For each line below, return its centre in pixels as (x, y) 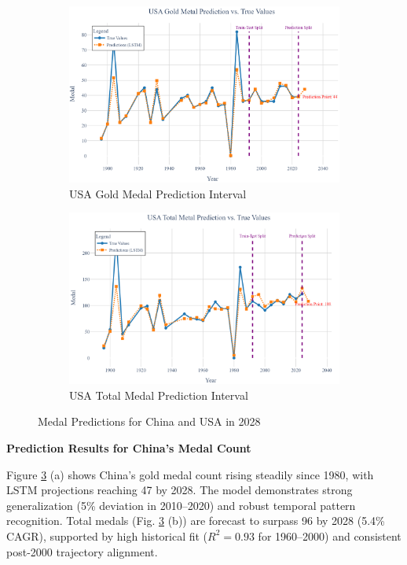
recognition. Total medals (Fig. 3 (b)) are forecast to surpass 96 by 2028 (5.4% (196, 521)
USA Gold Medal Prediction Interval (158, 193)
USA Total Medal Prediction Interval (159, 395)
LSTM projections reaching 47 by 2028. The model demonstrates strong (180, 490)
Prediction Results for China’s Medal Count (129, 447)
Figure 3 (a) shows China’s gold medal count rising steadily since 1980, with (190, 474)
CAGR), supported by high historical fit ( (107, 535)
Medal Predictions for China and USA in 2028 (149, 421)
